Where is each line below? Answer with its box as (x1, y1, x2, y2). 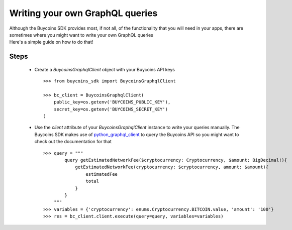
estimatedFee (85, 171, 118, 177)
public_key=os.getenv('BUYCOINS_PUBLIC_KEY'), (53, 99, 171, 105)
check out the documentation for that (34, 139, 112, 145)
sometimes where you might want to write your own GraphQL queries (9, 32, 153, 38)
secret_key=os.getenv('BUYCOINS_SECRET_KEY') (53, 106, 168, 112)
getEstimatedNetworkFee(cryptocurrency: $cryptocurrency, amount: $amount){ (75, 164, 269, 170)
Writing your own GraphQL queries (9, 8, 158, 19)
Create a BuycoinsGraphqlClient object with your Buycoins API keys (34, 66, 175, 72)
